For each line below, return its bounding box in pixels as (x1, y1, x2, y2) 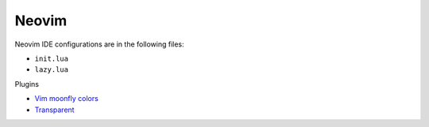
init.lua (34, 54, 69, 63)
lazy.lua (34, 65, 69, 74)
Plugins (14, 79, 40, 88)
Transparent (34, 105, 75, 114)
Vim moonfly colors (34, 94, 99, 103)
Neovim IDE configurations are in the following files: (14, 39, 184, 49)
